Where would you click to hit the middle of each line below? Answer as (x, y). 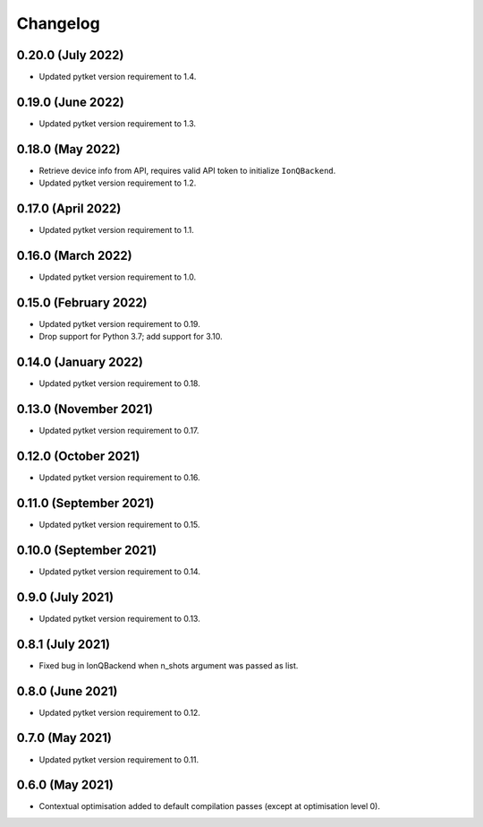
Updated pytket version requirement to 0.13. (119, 618)
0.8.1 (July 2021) (64, 644)
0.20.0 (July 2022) (70, 55)
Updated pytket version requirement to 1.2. (118, 183)
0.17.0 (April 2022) (69, 209)
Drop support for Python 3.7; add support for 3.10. (131, 337)
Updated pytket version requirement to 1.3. (118, 123)
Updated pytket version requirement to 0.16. (119, 478)
